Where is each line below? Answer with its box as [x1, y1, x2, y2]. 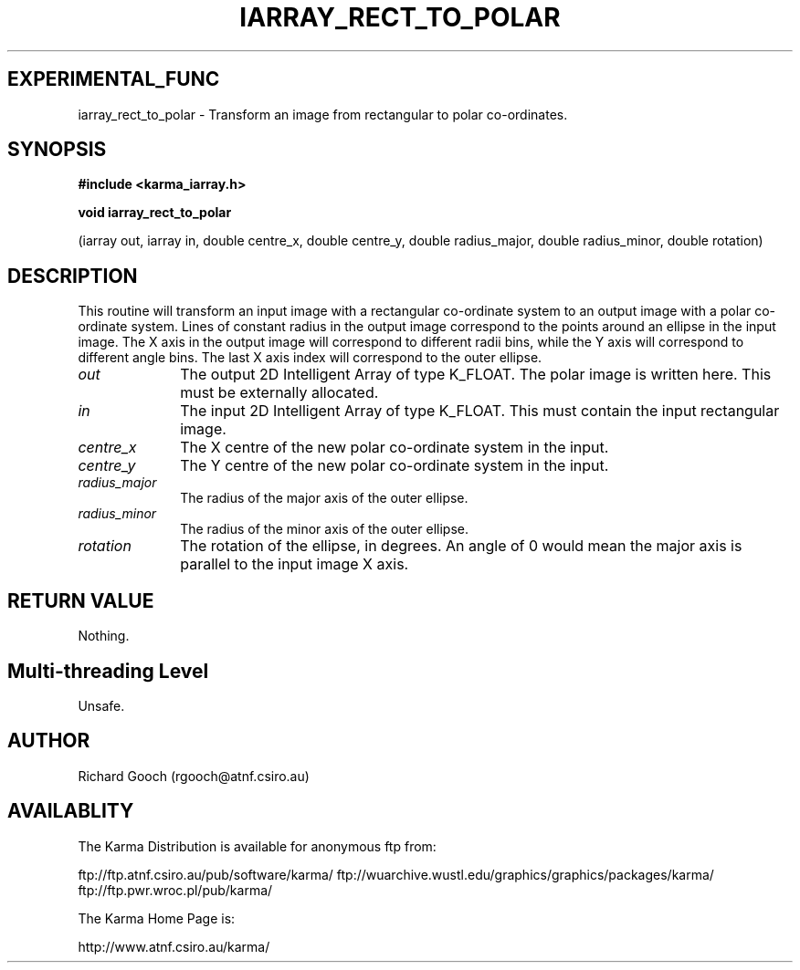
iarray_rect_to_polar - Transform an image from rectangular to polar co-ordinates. [78, 106, 568, 122]
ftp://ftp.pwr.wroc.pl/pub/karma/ [78, 881, 273, 898]
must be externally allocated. [180, 383, 379, 402]
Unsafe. [78, 697, 125, 714]
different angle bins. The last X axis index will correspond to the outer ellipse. [78, 349, 542, 366]
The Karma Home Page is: [78, 910, 236, 926]
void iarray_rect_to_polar [78, 204, 232, 221]
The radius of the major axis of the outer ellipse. [180, 490, 468, 506]
